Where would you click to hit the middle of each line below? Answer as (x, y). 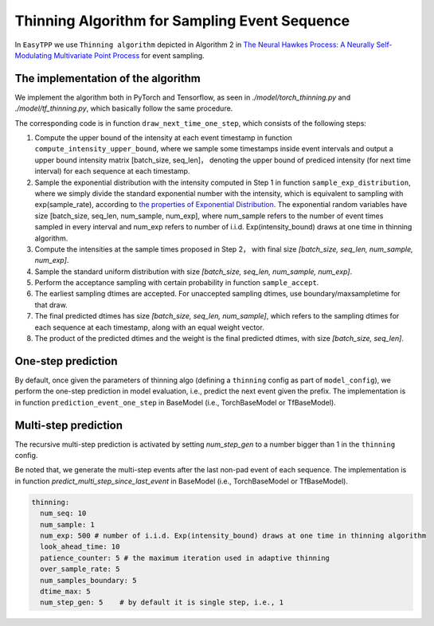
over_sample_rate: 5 (80, 569)
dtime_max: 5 (65, 591)
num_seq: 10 (63, 513)
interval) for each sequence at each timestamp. (112, 171)
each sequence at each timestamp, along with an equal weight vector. (149, 327)
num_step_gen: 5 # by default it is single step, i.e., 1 (162, 603)
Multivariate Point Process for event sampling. (129, 55)
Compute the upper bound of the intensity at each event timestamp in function (163, 138)
